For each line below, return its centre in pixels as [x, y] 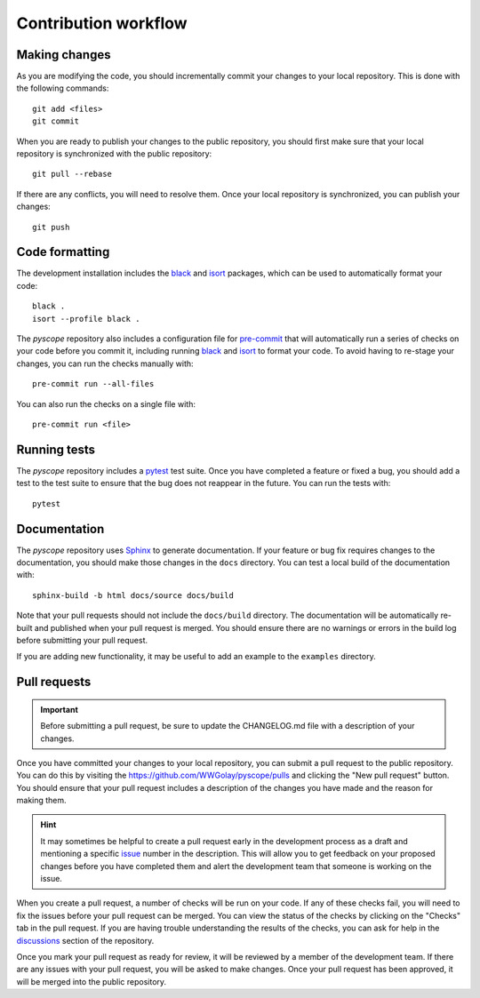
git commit [56, 121]
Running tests [56, 449]
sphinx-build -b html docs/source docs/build [133, 595]
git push [51, 227]
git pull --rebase [72, 174]
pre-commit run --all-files [93, 384]
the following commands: [63, 88]
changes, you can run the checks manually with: [105, 363]
